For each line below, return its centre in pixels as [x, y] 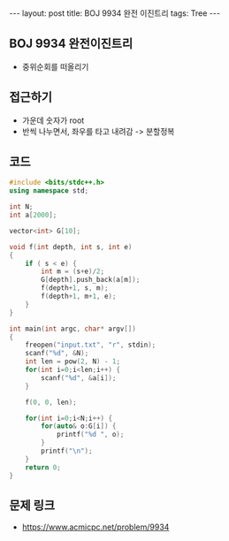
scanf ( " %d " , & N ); [57, 354]
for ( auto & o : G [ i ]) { [79, 426]
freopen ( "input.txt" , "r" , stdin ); [91, 345]
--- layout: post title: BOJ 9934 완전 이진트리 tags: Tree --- [115, 13]
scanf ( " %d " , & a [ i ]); [79, 377]
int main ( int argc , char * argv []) [73, 329]
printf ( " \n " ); [67, 451]
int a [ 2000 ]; [33, 215]
